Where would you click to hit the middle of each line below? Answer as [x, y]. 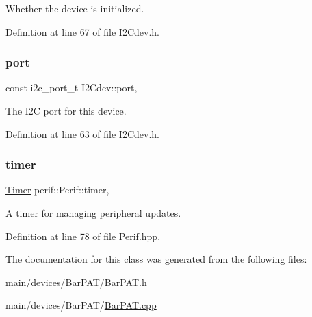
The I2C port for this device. [66, 110]
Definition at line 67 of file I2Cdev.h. [82, 31]
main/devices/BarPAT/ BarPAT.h [76, 282]
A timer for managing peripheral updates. [93, 213]
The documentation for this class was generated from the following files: [156, 259]
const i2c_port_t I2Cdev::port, [71, 87]
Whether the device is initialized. [75, 8]
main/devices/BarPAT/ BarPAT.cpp [81, 305]
